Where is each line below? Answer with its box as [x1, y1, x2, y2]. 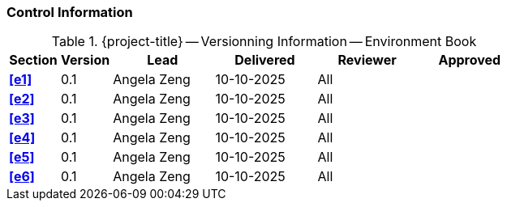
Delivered [234, 52, 295, 69]
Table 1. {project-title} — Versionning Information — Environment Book [51, 33, 477, 50]
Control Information [6, 4, 133, 20]
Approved [438, 52, 501, 69]
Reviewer [337, 52, 397, 69]
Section [9, 52, 58, 69]
